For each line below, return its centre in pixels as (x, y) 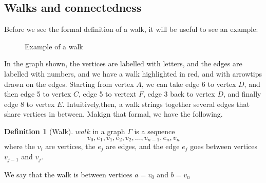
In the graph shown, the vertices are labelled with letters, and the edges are (123, 63)
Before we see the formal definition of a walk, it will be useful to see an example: (131, 29)
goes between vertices (224, 146)
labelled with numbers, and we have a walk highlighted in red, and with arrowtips (133, 73)
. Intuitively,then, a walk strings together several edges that (156, 104)
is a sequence (155, 131)
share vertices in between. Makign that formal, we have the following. (113, 114)
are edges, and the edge (143, 146)
